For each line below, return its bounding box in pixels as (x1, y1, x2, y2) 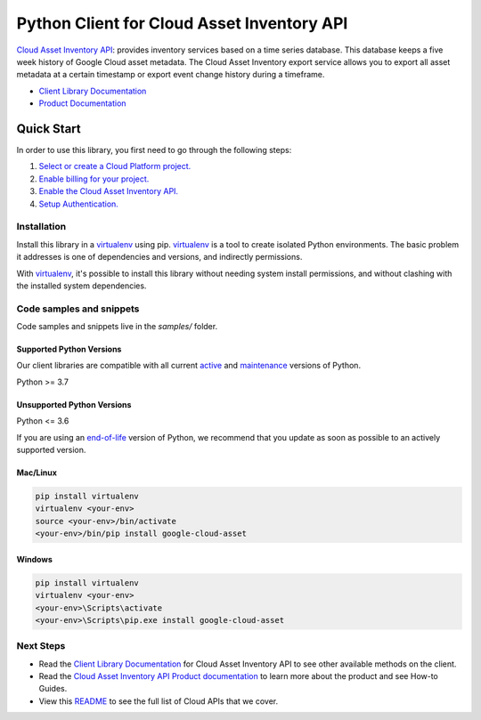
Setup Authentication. (38, 198, 119, 209)
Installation (16, 221, 67, 233)
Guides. (38, 684, 68, 694)
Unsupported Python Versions (16, 399, 132, 409)
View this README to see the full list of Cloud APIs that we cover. (38, 695, 279, 707)
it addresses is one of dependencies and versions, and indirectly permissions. (16, 252, 303, 263)
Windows (16, 554, 53, 564)
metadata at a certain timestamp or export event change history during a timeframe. (16, 69, 325, 80)
